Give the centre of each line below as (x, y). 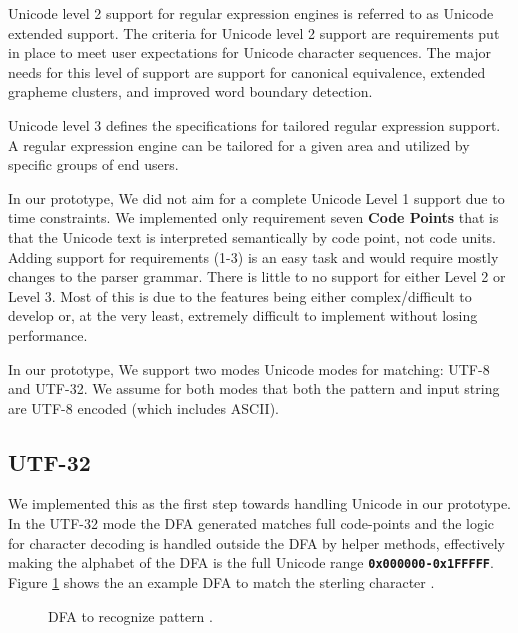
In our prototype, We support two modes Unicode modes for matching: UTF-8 (249, 368)
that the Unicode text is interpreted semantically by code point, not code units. (252, 236)
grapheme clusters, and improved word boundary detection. (190, 91)
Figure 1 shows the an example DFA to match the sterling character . (221, 581)
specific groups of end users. (93, 164)
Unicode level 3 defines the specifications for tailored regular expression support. (254, 124)
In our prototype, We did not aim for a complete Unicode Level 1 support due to (256, 197)
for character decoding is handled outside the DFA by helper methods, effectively (256, 542)
